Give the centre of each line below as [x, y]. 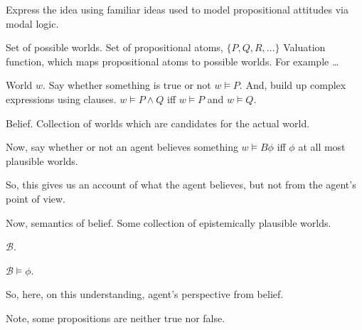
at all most [322, 147]
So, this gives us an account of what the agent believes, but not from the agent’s [181, 185]
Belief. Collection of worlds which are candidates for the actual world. [158, 123]
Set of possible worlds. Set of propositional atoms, [115, 47]
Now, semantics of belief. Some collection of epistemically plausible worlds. [169, 222]
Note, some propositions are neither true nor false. [116, 318]
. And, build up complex [293, 85]
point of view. [36, 198]
